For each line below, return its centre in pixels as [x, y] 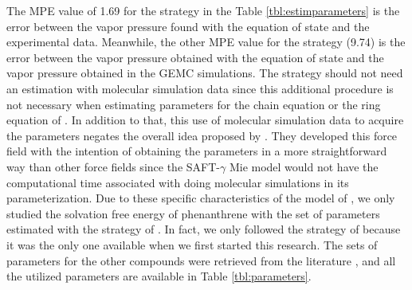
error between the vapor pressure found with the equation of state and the [188, 26]
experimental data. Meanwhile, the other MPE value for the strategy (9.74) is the [206, 42]
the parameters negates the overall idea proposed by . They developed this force [202, 135]
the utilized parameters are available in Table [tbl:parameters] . [159, 276]
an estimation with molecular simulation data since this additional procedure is [200, 88]
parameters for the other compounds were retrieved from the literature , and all [201, 260]
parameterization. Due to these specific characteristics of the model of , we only [201, 198]
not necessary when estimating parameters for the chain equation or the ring [194, 104]
